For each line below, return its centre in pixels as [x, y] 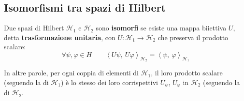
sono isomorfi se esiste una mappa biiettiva [161, 28]
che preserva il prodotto [193, 37]
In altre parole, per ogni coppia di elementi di [71, 73]
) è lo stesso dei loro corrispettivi [109, 82]
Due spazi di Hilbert [34, 28]
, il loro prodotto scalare [187, 73]
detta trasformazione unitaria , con [60, 37]
